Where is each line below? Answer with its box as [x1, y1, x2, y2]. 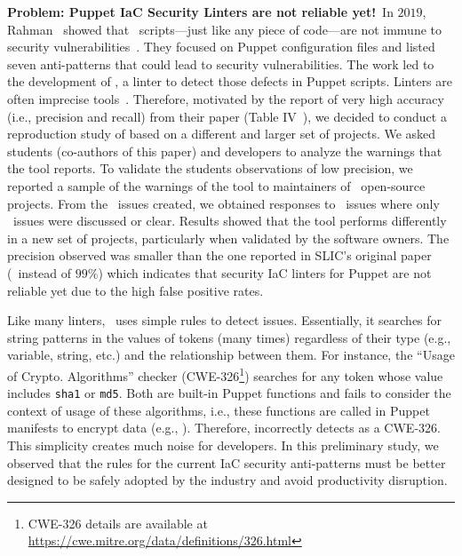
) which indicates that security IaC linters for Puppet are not [98, 263, 432, 282]
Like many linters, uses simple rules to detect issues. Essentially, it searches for [7, 311, 442, 330]
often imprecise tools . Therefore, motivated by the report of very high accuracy [7, 89, 444, 107]
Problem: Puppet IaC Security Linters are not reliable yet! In [7, 3, 394, 20]
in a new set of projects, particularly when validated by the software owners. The [7, 228, 450, 247]
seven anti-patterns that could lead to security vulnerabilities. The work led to [7, 54, 434, 73]
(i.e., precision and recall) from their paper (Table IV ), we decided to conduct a [7, 107, 447, 125]
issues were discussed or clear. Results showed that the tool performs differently [12, 211, 447, 230]
